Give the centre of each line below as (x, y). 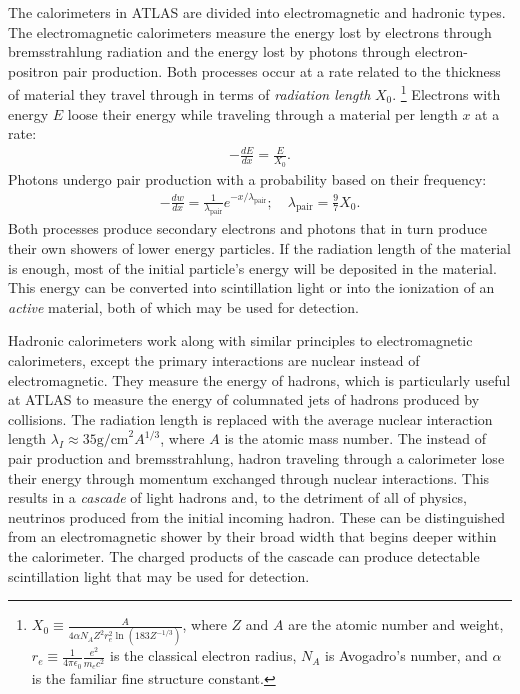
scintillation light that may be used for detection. (159, 575)
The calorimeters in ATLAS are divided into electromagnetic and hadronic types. (257, 12)
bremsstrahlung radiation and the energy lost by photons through (209, 51)
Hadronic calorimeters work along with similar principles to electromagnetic (240, 340)
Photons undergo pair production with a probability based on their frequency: (247, 178)
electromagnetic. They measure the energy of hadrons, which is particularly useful (259, 379)
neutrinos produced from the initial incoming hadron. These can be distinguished (257, 516)
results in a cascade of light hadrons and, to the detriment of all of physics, (238, 497)
